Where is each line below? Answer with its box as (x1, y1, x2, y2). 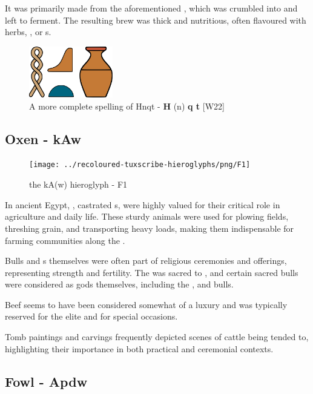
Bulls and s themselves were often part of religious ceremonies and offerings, (5, 254, 287, 267)
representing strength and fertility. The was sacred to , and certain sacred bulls (5, 266, 298, 278)
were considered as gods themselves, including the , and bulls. (5, 278, 234, 291)
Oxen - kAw (5, 129, 81, 148)
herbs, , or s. (5, 25, 51, 38)
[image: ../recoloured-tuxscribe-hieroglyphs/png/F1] (29, 160, 251, 169)
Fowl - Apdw (5, 372, 88, 390)
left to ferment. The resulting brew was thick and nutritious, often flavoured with (5, 13, 306, 26)
